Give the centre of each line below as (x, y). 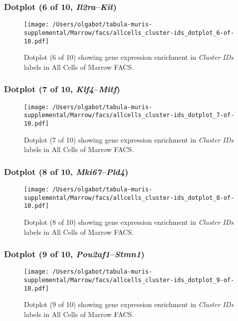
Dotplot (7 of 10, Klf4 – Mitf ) (62, 89)
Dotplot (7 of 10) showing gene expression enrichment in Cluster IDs (129, 139)
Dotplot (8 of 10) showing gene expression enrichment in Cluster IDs (129, 222)
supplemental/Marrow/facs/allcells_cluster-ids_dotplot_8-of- (129, 198)
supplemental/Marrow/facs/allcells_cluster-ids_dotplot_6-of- (129, 33)
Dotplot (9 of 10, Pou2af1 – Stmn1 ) (74, 254)
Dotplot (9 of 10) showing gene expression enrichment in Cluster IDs (129, 304)
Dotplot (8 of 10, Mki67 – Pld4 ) (66, 171)
